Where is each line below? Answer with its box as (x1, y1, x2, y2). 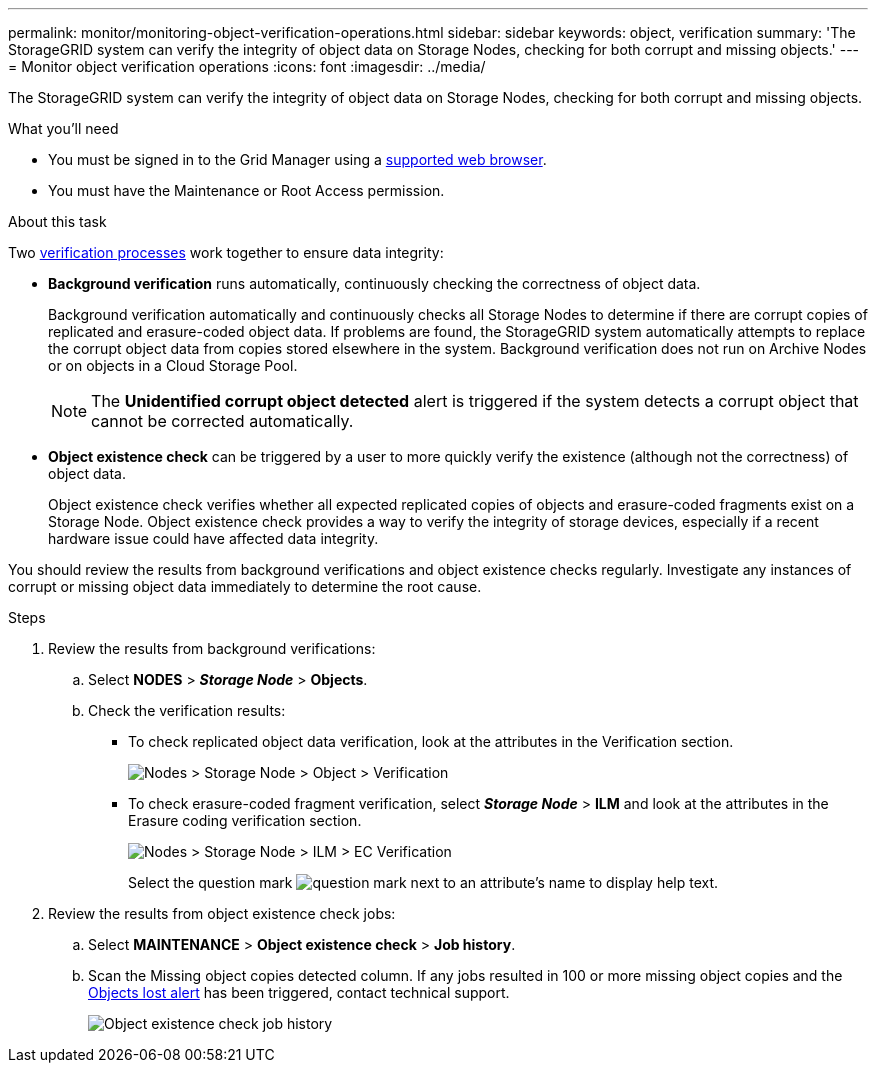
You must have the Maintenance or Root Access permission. (48, 182, 445, 199)
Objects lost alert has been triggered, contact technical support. (88, 984, 510, 1001)
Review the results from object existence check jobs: (48, 905, 396, 922)
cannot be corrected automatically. (91, 411, 354, 431)
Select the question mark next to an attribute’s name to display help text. (128, 874, 719, 891)
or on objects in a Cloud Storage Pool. (48, 357, 298, 374)
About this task (8, 213, 107, 230)
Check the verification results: (88, 702, 286, 719)
